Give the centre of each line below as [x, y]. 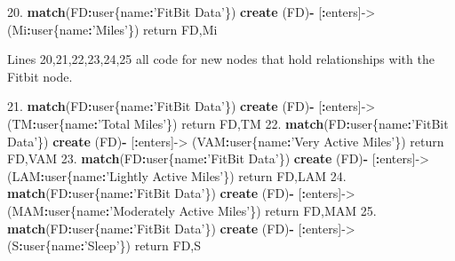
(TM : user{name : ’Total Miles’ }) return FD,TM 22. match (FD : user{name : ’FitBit [228, 123]
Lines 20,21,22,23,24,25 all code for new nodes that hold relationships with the [221, 59]
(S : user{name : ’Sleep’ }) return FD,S [104, 245]
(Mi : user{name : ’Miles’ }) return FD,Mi [112, 29]
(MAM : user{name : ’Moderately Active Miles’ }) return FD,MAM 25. [192, 210]
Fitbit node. [40, 76]
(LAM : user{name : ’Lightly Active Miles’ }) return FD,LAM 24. [177, 175]
